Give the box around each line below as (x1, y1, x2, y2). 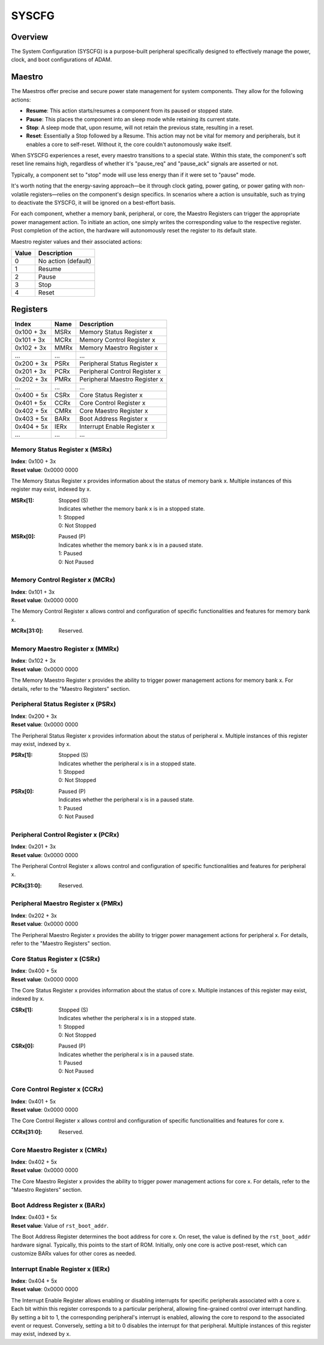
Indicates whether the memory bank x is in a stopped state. (58, 505, 205, 512)
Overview (11, 32, 49, 42)
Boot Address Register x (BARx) (11, 1201, 106, 1209)
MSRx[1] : (11, 496, 34, 504)
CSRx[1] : (11, 1006, 34, 1013)
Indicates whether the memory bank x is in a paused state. (58, 541, 203, 548)
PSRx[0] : (11, 788, 34, 795)
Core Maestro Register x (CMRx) (11, 1146, 107, 1154)
